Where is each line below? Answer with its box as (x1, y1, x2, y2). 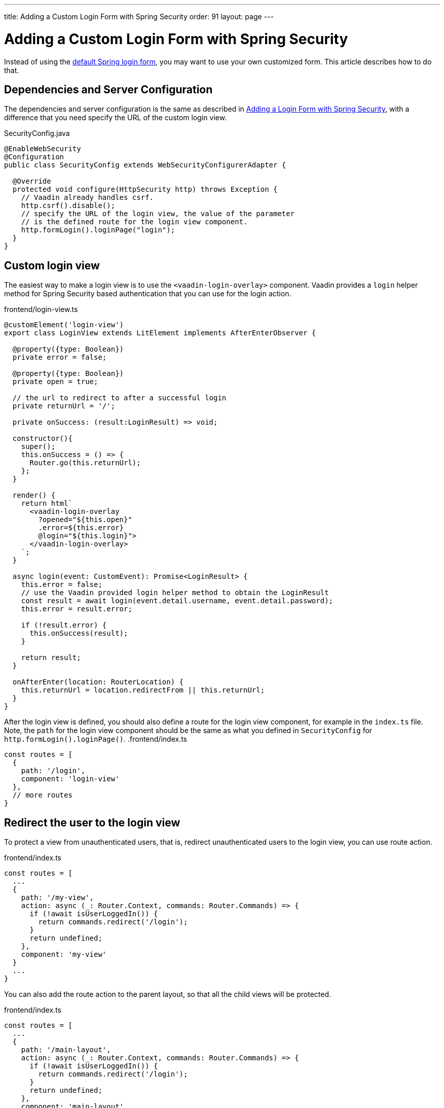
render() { (12, 491, 56, 500)
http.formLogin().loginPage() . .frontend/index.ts (4, 735, 187, 744)
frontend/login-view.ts (4, 305, 78, 314)
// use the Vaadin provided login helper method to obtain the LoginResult (21, 588, 329, 597)
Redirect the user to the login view (4, 816, 180, 829)
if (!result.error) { (21, 621, 107, 630)
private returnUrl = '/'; (12, 402, 116, 410)
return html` (21, 499, 72, 508)
